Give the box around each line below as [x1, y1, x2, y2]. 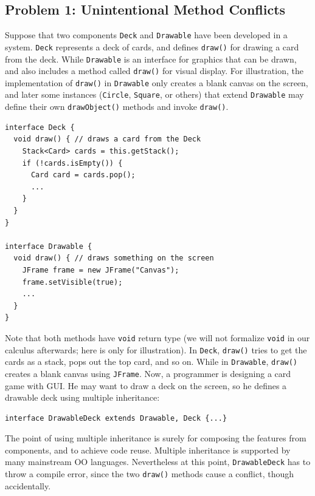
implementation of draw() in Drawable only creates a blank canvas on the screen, [5, 76, 308, 89]
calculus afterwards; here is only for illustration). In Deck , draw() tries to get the [5, 343, 307, 356]
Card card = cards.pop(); [30, 171, 136, 180]
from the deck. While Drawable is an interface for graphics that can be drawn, [5, 52, 297, 65]
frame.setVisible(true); [22, 277, 123, 287]
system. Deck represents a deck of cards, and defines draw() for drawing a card [5, 40, 299, 53]
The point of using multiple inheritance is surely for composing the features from [5, 432, 306, 444]
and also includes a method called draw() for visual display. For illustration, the [5, 64, 303, 77]
